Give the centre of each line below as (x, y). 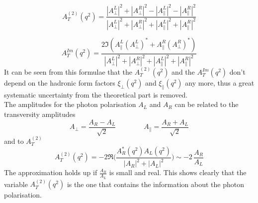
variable (16, 184)
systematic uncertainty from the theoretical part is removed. (96, 94)
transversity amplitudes (40, 114)
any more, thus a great (220, 83)
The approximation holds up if (51, 172)
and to (14, 141)
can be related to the (207, 104)
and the (183, 72)
